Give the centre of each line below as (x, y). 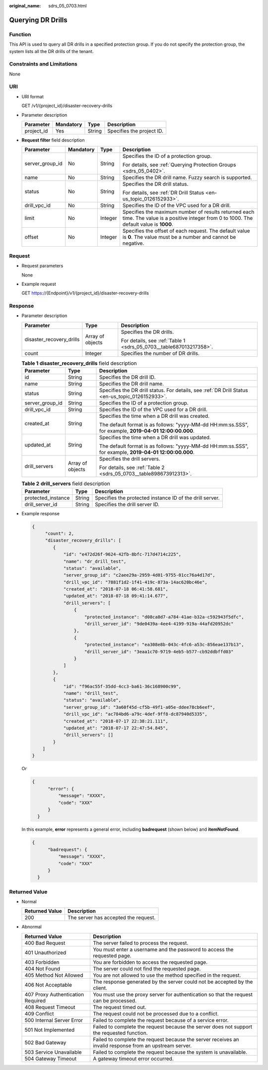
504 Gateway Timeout (51, 1059)
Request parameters (42, 266)
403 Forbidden (42, 962)
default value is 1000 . (148, 224)
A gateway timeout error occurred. (133, 1059)
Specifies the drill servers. (130, 459)
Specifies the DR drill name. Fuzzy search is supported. (187, 178)
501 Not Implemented (50, 1030)
